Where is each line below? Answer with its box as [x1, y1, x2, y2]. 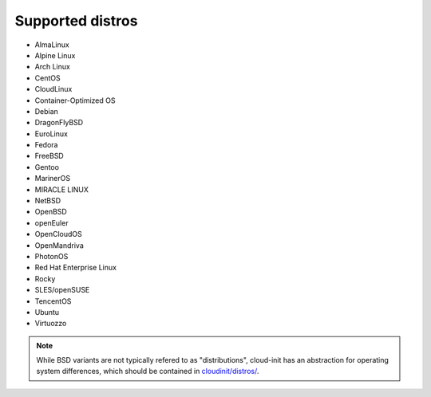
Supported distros [14, 12, 138, 29]
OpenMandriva [34, 240, 84, 250]
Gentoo [34, 162, 60, 171]
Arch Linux [34, 62, 71, 72]
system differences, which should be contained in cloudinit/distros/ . [36, 367, 259, 376]
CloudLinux [34, 85, 73, 94]
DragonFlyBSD [34, 118, 84, 128]
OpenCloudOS [34, 230, 83, 239]
